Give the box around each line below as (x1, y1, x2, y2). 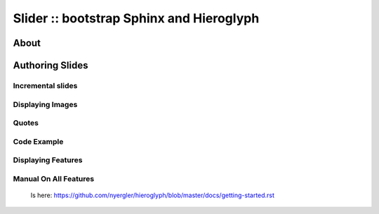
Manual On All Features (13, 173, 95, 183)
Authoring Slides (13, 59, 88, 71)
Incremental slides (13, 80, 78, 90)
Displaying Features (13, 155, 83, 165)
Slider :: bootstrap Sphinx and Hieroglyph (13, 10, 260, 26)
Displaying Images (13, 99, 78, 109)
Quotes (13, 118, 39, 128)
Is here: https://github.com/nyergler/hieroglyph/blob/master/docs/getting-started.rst (30, 191, 275, 199)
